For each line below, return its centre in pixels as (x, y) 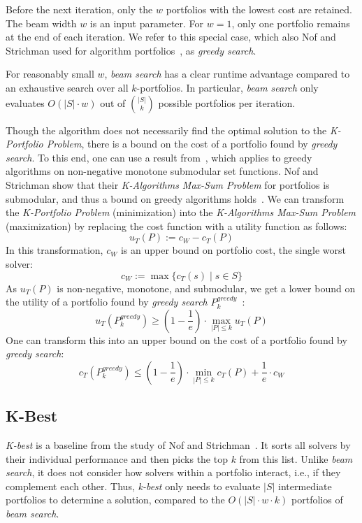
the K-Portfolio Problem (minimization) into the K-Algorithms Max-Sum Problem (181, 212)
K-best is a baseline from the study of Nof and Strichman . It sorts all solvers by (178, 445)
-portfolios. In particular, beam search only (227, 87)
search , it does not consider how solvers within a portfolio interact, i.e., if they (173, 472)
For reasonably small (50, 74)
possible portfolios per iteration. (227, 102)
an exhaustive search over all (67, 87)
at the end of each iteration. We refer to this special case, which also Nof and (171, 37)
